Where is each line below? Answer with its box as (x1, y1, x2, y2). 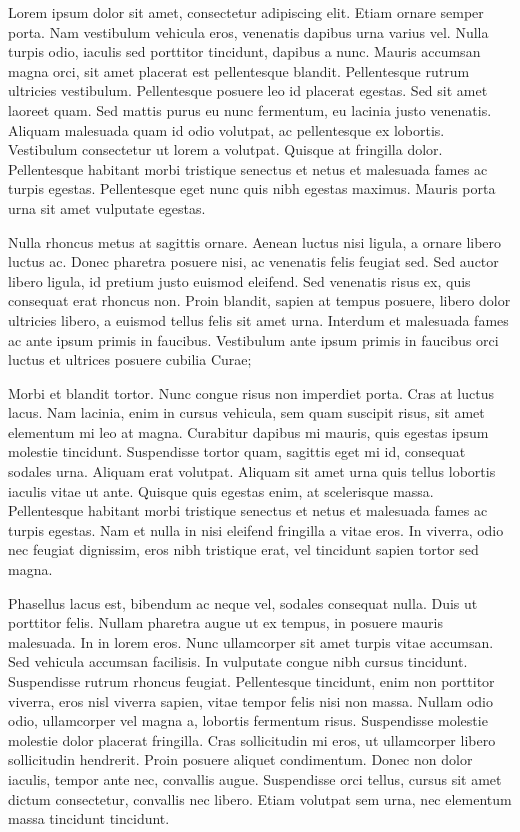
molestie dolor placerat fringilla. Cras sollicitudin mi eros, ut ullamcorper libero (8, 729, 496, 750)
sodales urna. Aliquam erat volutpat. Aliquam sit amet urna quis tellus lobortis (8, 461, 496, 482)
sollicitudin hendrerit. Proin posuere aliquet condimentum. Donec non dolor (8, 749, 473, 770)
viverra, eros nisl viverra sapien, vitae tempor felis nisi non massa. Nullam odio (8, 690, 493, 711)
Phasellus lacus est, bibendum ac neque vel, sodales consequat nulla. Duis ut (8, 592, 478, 613)
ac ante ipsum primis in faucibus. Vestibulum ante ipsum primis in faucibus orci (8, 329, 499, 350)
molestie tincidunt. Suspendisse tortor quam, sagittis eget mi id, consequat (8, 441, 466, 462)
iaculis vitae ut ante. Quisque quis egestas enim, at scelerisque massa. (8, 480, 434, 501)
